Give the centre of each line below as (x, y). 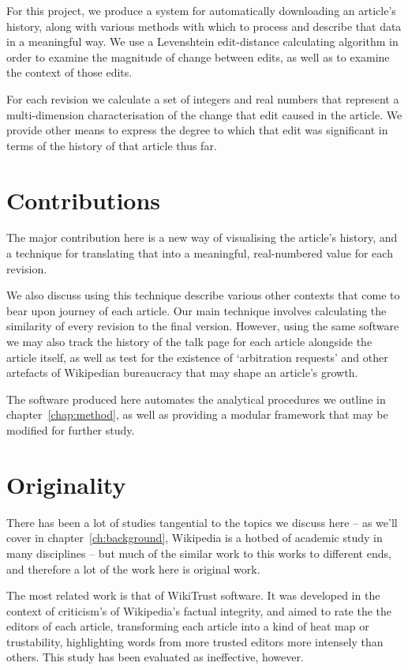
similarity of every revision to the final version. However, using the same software (203, 326)
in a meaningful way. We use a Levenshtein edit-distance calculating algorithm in (202, 41)
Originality (66, 484)
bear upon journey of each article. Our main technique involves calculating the (197, 310)
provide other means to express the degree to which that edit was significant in (197, 130)
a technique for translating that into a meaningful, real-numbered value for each (200, 253)
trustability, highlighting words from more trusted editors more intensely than (195, 641)
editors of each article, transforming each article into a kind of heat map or (188, 626)
